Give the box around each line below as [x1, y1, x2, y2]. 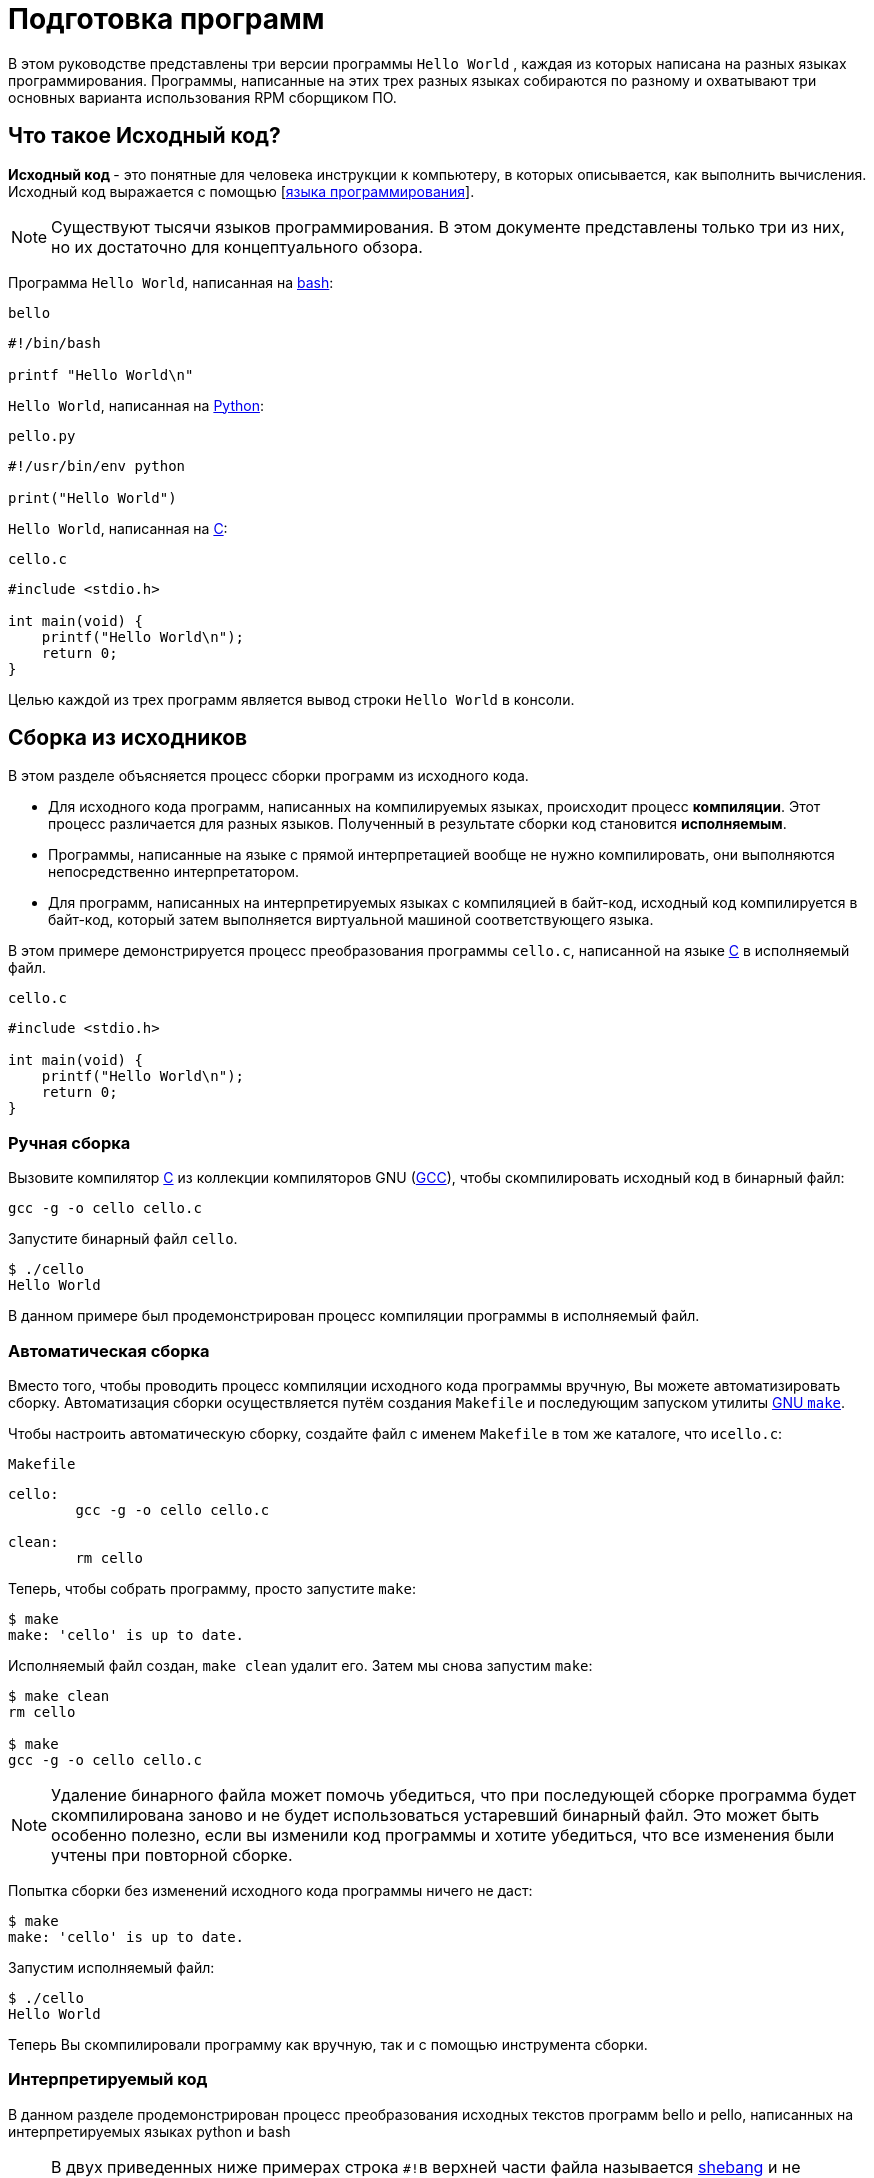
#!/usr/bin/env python [8, 457, 186, 474]
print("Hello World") [8, 489, 177, 506]
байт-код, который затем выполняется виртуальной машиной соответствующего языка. [48, 911, 654, 929]
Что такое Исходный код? [8, 123, 281, 149]
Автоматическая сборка [8, 1340, 210, 1361]
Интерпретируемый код [8, 2069, 208, 2090]
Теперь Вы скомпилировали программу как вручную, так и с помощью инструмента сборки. [8, 2035, 648, 2053]
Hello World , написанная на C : [8, 519, 228, 537]
